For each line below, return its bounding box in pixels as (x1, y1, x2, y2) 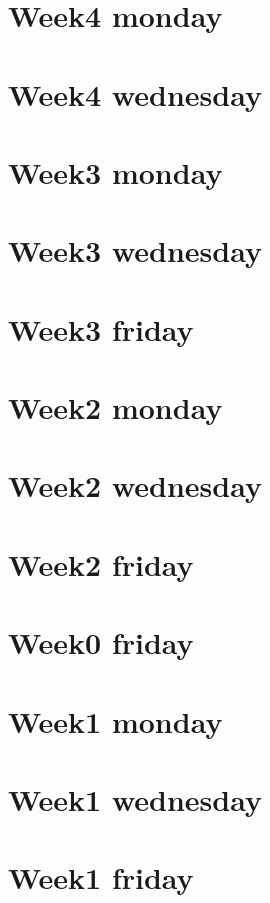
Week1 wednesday (8, 778, 262, 819)
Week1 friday (8, 857, 194, 898)
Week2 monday (8, 387, 223, 428)
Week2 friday (8, 543, 194, 584)
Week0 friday (8, 622, 194, 663)
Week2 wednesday (8, 465, 262, 506)
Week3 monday (8, 151, 223, 192)
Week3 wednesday (8, 230, 262, 271)
